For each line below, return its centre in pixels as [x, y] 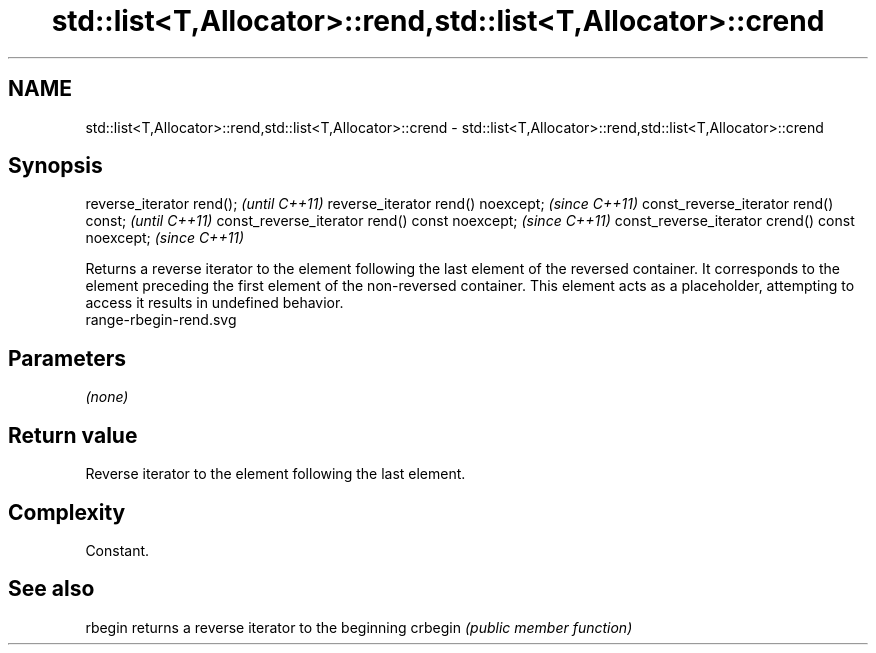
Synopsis [55, 166]
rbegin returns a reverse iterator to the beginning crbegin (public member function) [359, 627]
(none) [107, 397]
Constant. [117, 550]
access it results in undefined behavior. [214, 303]
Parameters [67, 358]
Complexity [67, 512]
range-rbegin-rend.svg [161, 320]
